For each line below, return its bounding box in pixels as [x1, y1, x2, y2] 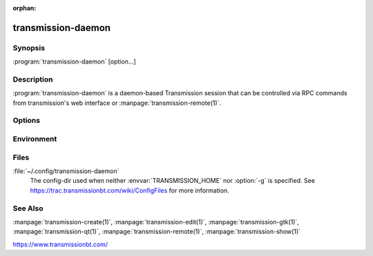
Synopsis [12, 43, 45, 52]
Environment [12, 135, 57, 144]
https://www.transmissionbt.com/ [12, 240, 108, 248]
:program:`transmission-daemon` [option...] [12, 57, 136, 66]
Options [12, 116, 41, 126]
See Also [12, 204, 44, 213]
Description [12, 75, 53, 84]
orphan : [12, 4, 37, 12]
